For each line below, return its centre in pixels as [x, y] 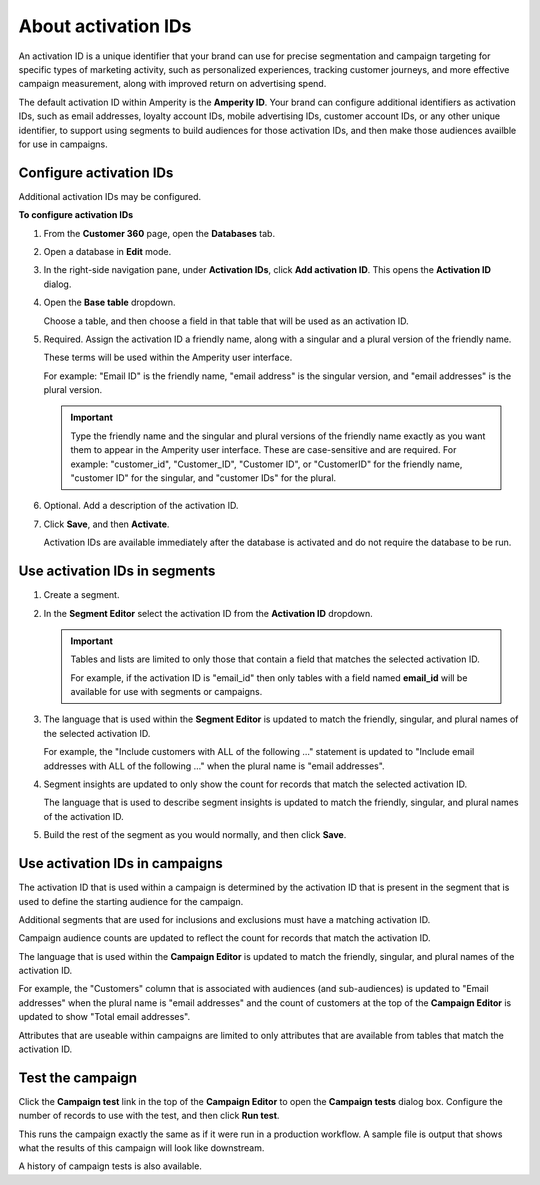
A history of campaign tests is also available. [110, 1166]
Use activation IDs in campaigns [121, 863]
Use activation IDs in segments [117, 571]
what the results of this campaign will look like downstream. [141, 1148]
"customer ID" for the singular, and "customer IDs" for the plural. [203, 478]
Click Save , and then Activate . [106, 524]
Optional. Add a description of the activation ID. [141, 506]
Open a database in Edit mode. [107, 251]
